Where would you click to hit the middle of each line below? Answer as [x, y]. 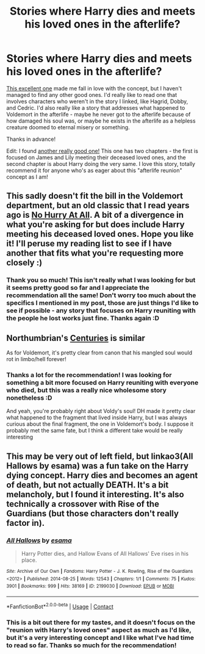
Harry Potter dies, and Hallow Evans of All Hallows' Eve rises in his [105, 554]
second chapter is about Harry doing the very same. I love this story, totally [101, 163]
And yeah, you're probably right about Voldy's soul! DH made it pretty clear [101, 411]
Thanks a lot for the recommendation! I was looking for [89, 375]
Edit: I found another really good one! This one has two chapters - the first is [102, 151]
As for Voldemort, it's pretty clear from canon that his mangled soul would [99, 353]
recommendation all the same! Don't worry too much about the [101, 295]
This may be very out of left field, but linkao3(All [100, 456]
